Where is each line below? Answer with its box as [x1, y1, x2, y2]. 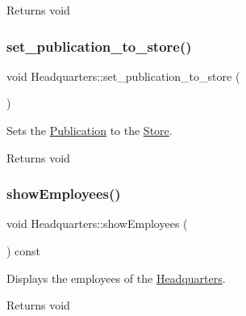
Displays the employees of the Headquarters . [6, 269, 226, 286]
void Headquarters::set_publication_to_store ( [6, 67, 240, 84]
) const [6, 242, 41, 259]
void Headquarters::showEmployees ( [6, 215, 188, 232]
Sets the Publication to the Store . [6, 122, 173, 138]
